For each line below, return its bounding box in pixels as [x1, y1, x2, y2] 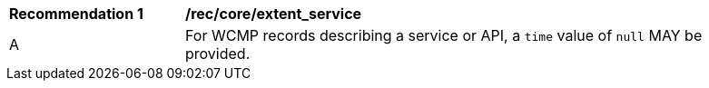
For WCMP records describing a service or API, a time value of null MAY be [185, 26, 703, 44]
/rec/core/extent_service [185, 5, 362, 23]
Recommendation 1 [9, 5, 143, 23]
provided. [185, 44, 251, 63]
